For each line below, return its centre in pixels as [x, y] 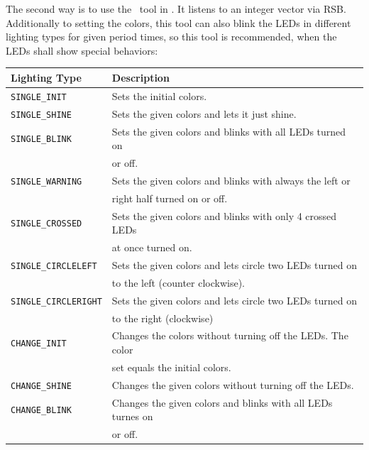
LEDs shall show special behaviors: [82, 50]
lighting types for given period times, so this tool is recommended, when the [171, 37]
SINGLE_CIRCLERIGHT [56, 301]
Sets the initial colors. [159, 95]
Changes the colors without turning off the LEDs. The [230, 335]
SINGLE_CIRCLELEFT [54, 266]
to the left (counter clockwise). [178, 282]
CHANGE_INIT [39, 344]
